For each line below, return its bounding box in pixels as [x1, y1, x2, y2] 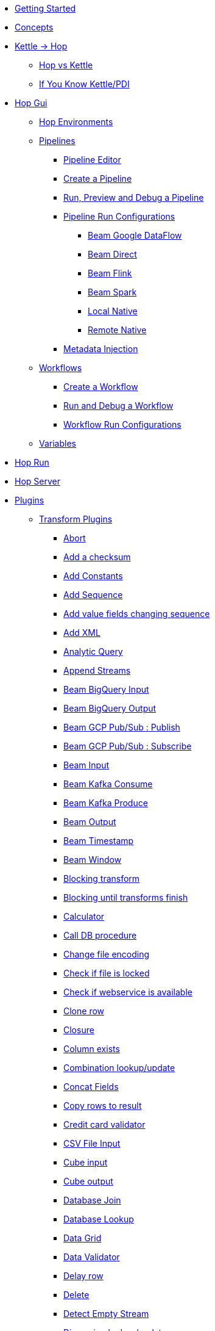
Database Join [63, 1195, 121, 1205]
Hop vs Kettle [39, 60, 93, 70]
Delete [63, 1290, 90, 1300]
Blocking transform [63, 873, 140, 884]
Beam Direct [88, 249, 137, 259]
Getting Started [15, 3, 76, 13]
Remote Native [88, 325, 147, 335]
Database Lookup [63, 1214, 134, 1224]
